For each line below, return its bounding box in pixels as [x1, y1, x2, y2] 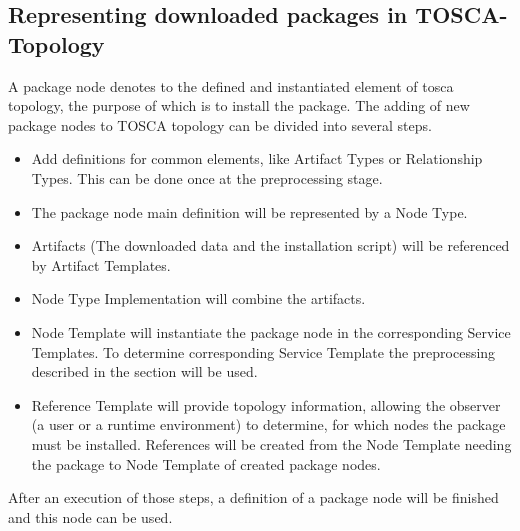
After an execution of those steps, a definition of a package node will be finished [8, 487, 499, 508]
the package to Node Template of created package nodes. [31, 453, 381, 474]
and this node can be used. [8, 506, 173, 527]
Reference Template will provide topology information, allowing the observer [31, 394, 501, 415]
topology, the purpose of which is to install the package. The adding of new [8, 95, 470, 116]
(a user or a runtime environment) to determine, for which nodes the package [31, 414, 506, 435]
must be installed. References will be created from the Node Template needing [31, 433, 512, 454]
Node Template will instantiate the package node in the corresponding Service [31, 321, 511, 342]
